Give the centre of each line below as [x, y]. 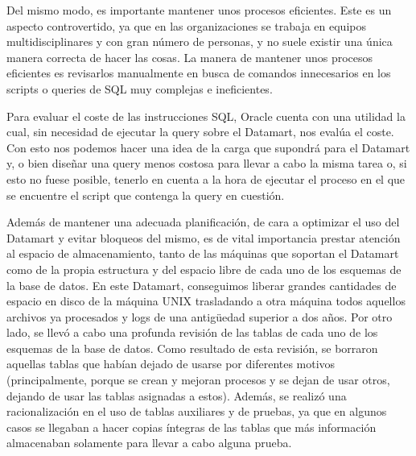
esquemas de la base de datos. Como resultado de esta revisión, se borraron [192, 348]
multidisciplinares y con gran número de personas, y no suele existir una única [200, 41]
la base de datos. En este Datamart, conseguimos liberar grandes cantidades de [202, 285]
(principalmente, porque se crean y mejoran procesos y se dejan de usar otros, [198, 380]
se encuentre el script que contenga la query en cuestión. [146, 195]
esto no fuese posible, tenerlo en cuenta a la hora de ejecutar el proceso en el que [206, 178]
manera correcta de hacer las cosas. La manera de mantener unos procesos [190, 57]
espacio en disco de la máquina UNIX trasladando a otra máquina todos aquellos [206, 301]
